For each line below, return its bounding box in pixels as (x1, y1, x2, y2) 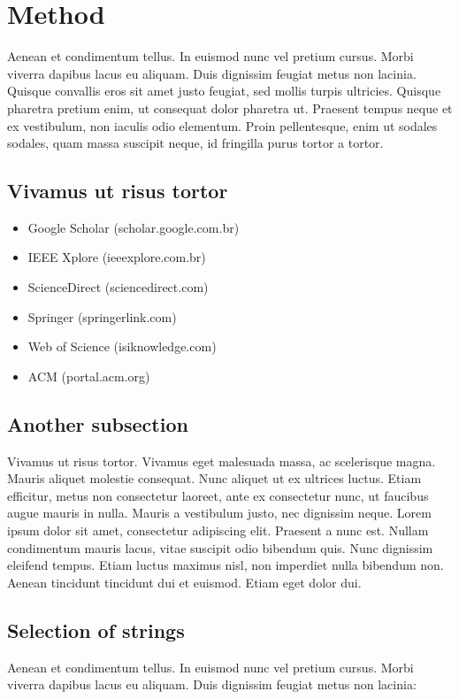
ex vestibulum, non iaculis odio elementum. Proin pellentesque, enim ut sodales (7, 116, 438, 134)
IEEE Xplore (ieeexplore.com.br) (27, 248, 206, 266)
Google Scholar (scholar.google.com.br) (27, 218, 240, 236)
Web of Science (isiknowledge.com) (27, 337, 217, 356)
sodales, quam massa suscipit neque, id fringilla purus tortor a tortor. (7, 134, 384, 152)
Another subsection (7, 410, 188, 437)
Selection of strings (7, 616, 185, 643)
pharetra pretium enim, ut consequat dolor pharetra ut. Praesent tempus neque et (7, 98, 453, 117)
